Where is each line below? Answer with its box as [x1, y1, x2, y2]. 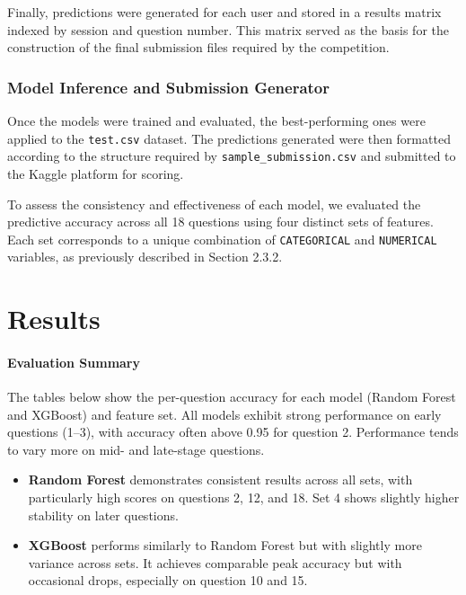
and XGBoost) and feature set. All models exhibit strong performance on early [7, 404, 442, 423]
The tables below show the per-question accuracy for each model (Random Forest [7, 387, 456, 406]
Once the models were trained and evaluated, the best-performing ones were [7, 111, 426, 129]
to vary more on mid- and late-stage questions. [7, 440, 265, 458]
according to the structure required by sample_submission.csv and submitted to [7, 147, 456, 165]
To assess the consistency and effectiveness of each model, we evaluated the [7, 194, 421, 213]
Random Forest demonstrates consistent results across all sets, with [28, 470, 413, 489]
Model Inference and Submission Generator [7, 75, 330, 98]
